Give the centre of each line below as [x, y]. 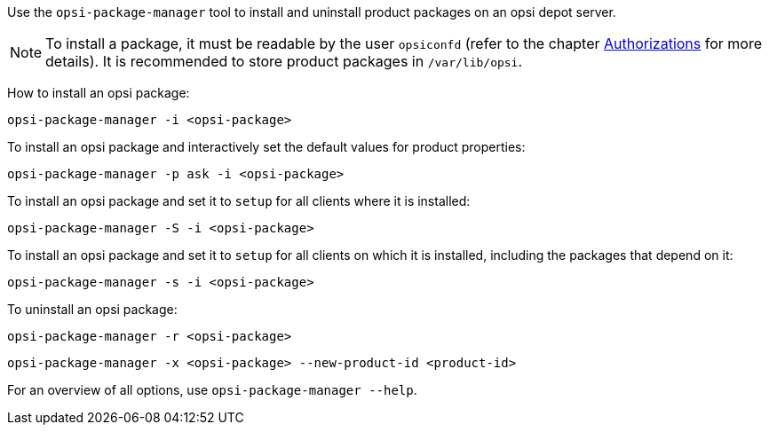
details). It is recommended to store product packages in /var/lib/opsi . [284, 61]
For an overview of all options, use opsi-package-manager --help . [212, 390]
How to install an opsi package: [99, 93]
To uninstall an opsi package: [92, 309]
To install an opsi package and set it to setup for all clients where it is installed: [239, 201]
